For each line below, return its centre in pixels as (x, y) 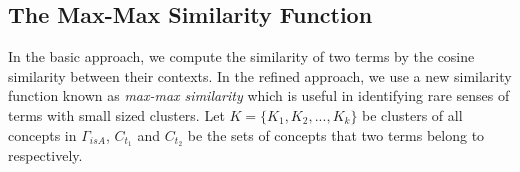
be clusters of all (412, 114)
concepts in (42, 134)
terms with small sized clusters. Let (116, 114)
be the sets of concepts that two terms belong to (336, 134)
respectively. (45, 155)
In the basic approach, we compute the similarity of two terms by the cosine (241, 56)
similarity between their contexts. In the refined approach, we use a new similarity (260, 75)
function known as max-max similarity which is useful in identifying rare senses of (259, 95)
